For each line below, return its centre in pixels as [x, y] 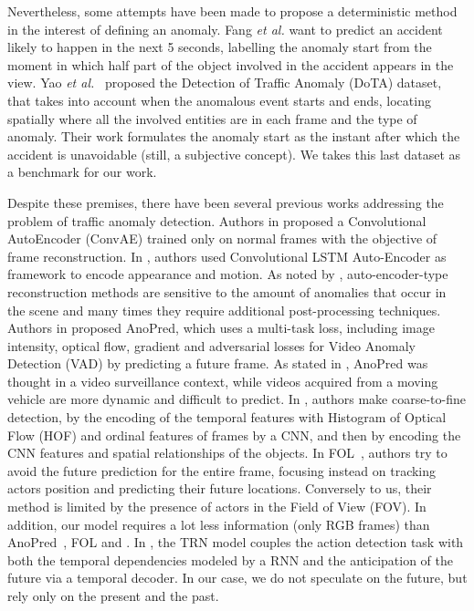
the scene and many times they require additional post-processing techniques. [224, 310]
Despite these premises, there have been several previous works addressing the [226, 202]
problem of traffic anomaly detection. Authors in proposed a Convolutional [217, 220]
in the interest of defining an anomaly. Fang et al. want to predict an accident [225, 29]
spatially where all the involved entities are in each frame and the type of [212, 118]
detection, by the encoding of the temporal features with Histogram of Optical [227, 417]
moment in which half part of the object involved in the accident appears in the [231, 64]
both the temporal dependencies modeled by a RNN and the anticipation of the [230, 559]
